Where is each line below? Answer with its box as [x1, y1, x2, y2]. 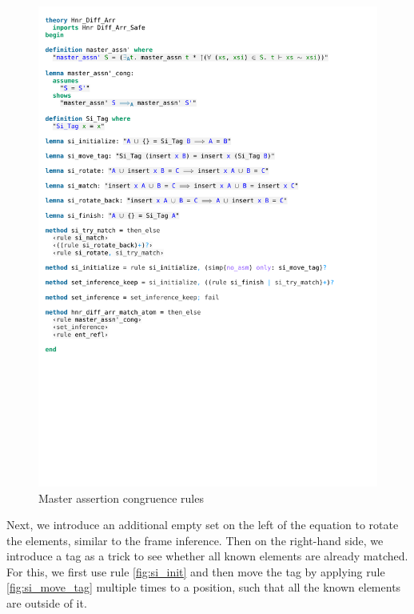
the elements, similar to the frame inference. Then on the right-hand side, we [6, 532, 384, 548]
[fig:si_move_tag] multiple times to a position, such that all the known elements [6, 579, 401, 596]
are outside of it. [6, 595, 87, 612]
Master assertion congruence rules [38, 489, 204, 506]
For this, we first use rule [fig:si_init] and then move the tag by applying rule [6, 563, 385, 580]
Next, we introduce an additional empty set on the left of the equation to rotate [6, 516, 399, 533]
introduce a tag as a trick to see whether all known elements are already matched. [6, 548, 408, 564]
